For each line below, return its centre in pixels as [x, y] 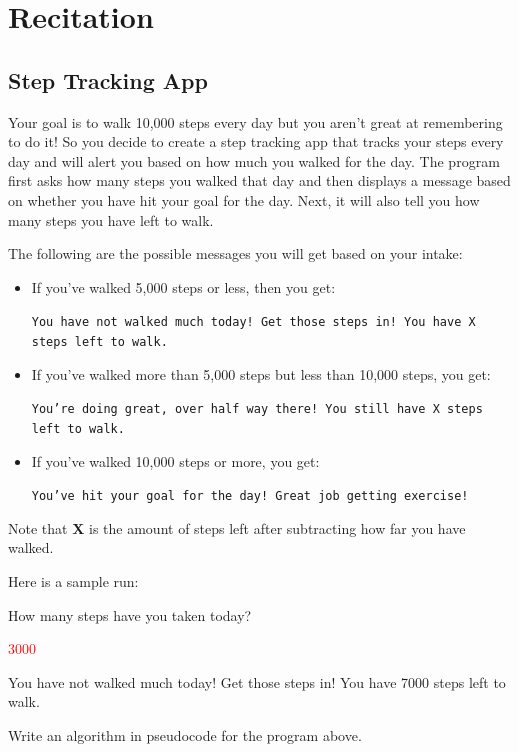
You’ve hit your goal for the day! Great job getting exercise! [250, 496]
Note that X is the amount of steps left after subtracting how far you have [237, 527]
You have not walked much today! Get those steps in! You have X [253, 322]
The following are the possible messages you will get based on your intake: [235, 253]
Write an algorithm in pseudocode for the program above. [185, 734]
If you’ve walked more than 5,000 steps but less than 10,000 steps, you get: [261, 373]
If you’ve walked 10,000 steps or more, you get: [175, 460]
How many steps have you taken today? [130, 614]
